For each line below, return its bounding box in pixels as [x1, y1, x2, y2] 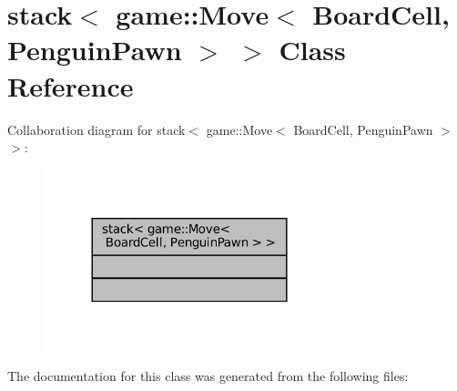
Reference [7, 67, 134, 104]
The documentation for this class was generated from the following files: [7, 366, 409, 386]
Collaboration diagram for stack [7, 119, 186, 139]
